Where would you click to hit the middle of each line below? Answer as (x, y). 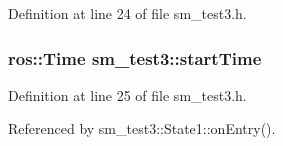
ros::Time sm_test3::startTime (135, 57)
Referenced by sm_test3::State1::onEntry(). (142, 128)
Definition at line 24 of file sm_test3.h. (127, 13)
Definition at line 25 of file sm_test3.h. (127, 94)
